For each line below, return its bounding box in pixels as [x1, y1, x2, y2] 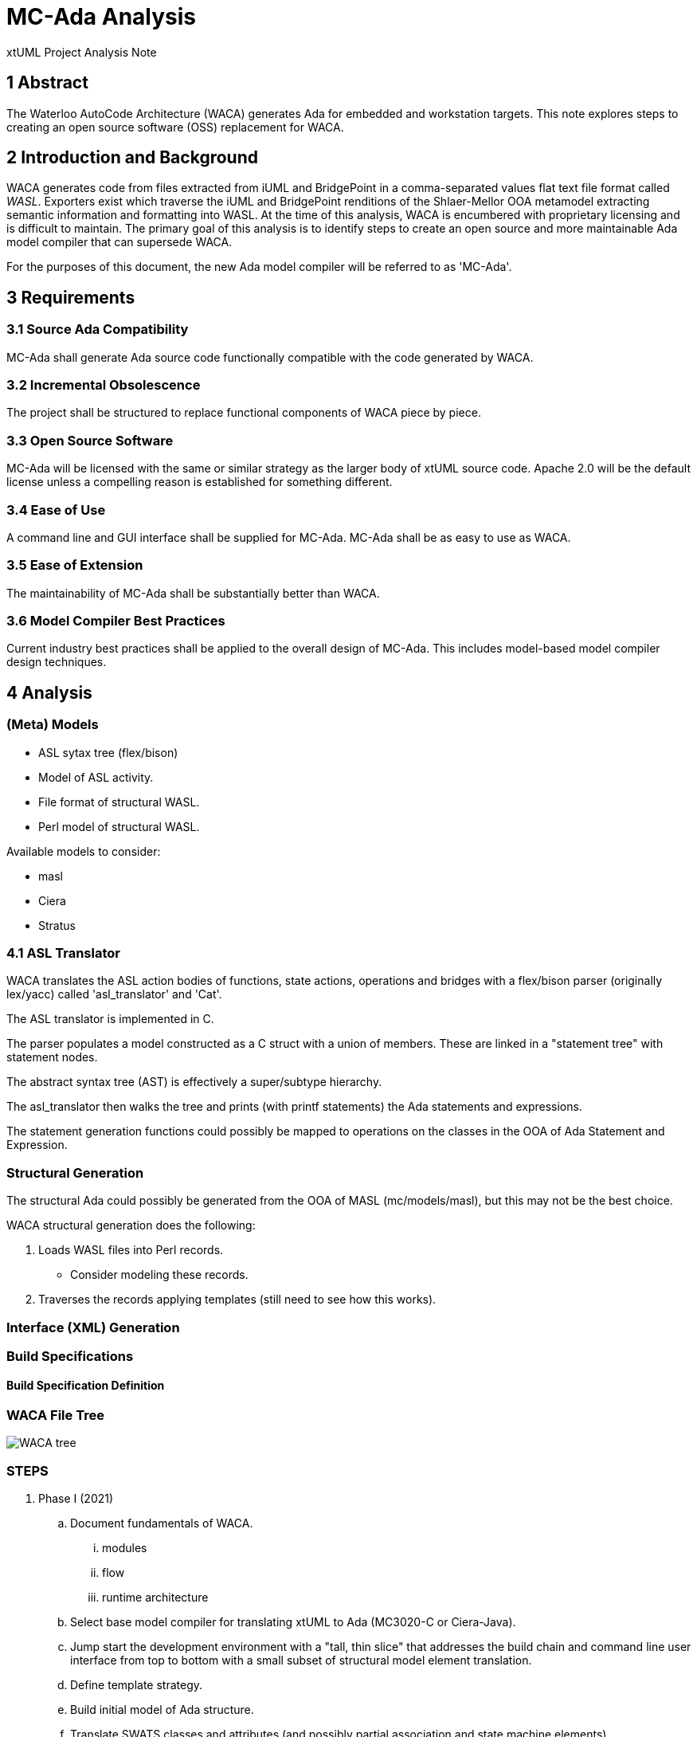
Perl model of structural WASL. [38, 819, 200, 833]
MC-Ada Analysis [6, 3, 197, 30]
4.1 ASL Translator [6, 945, 120, 961]
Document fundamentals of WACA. [70, 1516, 253, 1531]
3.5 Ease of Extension [6, 557, 143, 574]
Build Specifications [6, 1347, 134, 1364]
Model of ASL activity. [38, 770, 154, 784]
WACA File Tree [6, 1407, 104, 1424]
